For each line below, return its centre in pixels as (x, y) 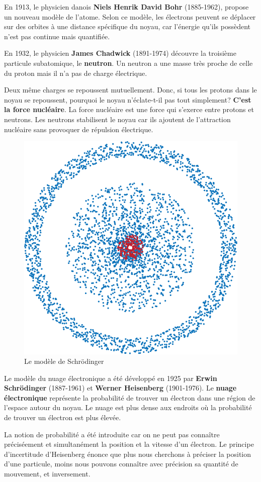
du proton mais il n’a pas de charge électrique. (76, 73)
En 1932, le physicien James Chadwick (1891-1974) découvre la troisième (120, 53)
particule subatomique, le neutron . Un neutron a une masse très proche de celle (128, 63)
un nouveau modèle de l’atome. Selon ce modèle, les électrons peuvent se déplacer (130, 16)
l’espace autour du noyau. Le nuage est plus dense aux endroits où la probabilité (128, 407)
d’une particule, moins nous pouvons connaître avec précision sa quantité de (121, 464)
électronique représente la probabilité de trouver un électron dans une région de (130, 397)
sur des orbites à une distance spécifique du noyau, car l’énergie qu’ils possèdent (127, 26)
